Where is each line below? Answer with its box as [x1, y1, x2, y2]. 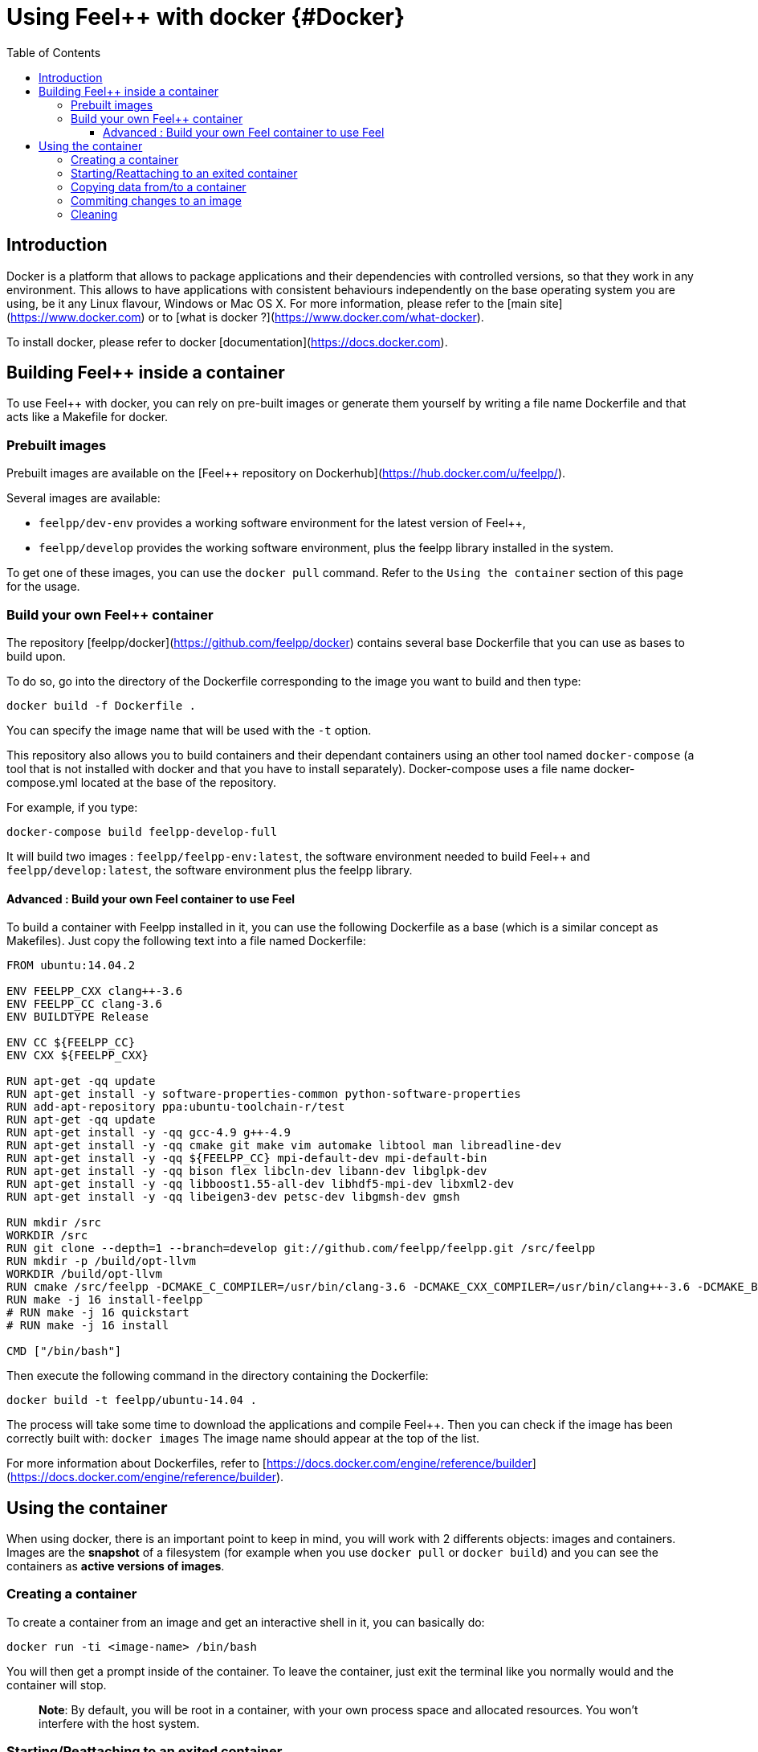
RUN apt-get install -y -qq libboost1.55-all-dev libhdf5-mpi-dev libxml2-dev [6, 1177, 515, 1191]
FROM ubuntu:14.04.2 [6, 959, 136, 972]
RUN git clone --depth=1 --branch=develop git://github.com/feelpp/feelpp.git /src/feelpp [6, 1242, 596, 1255]
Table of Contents [6, 45, 101, 59]
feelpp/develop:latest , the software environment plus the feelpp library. [6, 862, 413, 877]
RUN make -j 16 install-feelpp [6, 1293, 203, 1307]
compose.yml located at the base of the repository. [6, 775, 276, 789]
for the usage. [6, 579, 80, 594]
